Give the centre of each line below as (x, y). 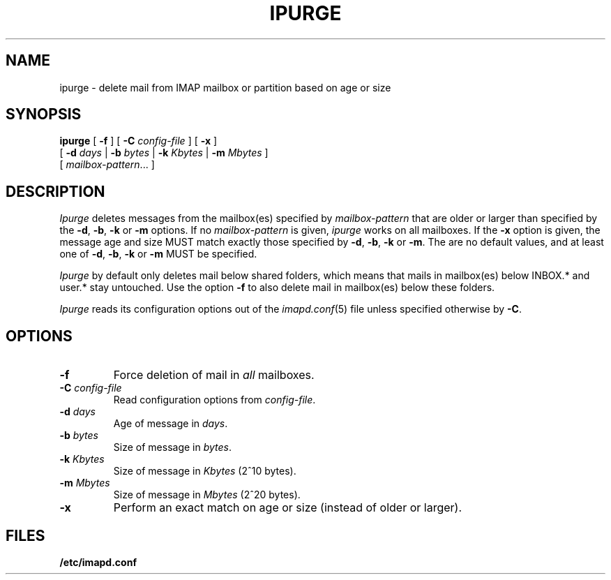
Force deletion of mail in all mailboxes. (214, 375)
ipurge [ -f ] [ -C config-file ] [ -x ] (138, 141)
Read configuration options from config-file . (214, 400)
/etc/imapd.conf (98, 562)
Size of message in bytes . (172, 447)
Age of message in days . (171, 424)
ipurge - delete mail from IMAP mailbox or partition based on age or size (225, 87)
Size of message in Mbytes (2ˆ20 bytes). (207, 495)
